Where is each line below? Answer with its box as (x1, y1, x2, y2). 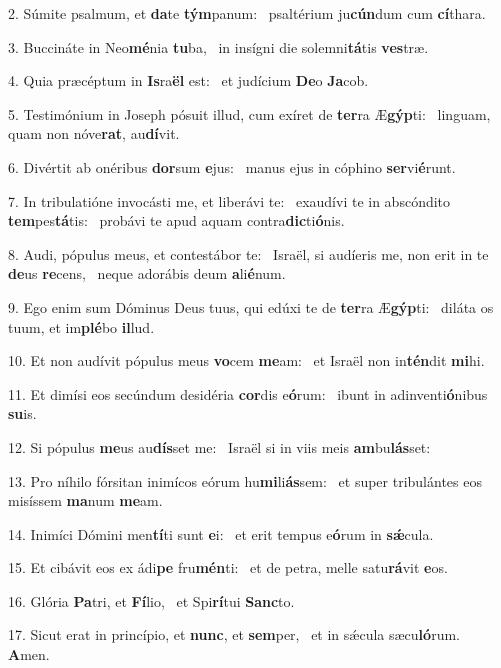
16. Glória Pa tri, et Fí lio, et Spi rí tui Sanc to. (8, 590, 295, 611)
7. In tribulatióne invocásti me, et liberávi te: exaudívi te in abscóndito (8, 190, 451, 211)
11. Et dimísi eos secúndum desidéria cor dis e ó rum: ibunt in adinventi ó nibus (8, 383, 488, 404)
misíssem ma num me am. (8, 490, 163, 511)
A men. (8, 644, 50, 665)
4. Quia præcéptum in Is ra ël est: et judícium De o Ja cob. (8, 70, 369, 91)
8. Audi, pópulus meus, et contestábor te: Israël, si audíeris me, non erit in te (8, 243, 489, 264)
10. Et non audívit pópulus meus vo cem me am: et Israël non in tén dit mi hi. (8, 350, 485, 371)
